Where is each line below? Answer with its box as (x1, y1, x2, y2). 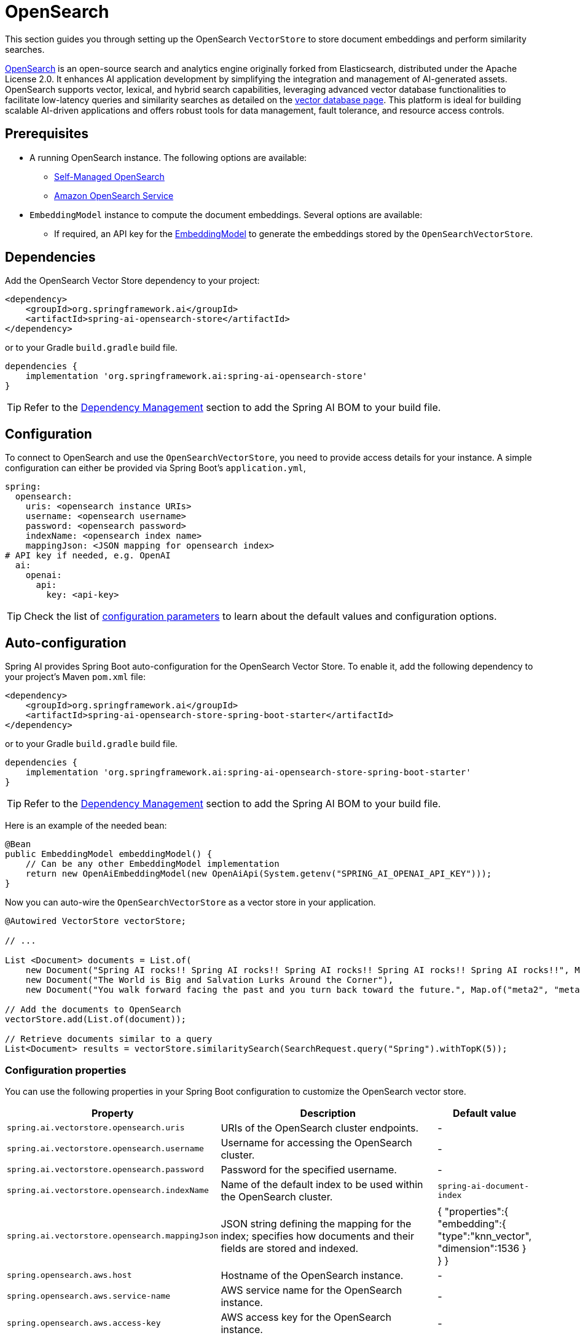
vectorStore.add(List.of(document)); (5, 1014, 187, 1025)
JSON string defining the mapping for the (221, 1217, 412, 1230)
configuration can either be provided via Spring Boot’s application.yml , (5, 463, 306, 474)
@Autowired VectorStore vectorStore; (5, 916, 187, 926)
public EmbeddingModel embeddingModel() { (5, 849, 213, 859)
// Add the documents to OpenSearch (5, 1004, 181, 1015)
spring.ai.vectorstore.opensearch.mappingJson (7, 1231, 219, 1241)
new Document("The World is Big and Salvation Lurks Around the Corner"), (25, 975, 394, 985)
